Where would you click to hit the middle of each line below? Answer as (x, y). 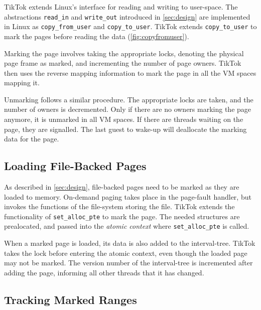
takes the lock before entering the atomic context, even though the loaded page (126, 253)
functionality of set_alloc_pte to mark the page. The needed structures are (122, 216)
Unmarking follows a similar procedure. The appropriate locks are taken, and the (129, 99)
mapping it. (22, 83)
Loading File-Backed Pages (75, 166)
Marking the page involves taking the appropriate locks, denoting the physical (124, 53)
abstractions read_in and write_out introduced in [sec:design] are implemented (127, 16)
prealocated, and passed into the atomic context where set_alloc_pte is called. (127, 226)
